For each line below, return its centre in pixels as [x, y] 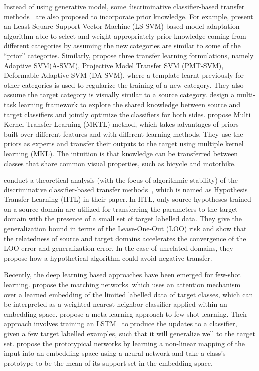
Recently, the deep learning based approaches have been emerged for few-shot [122, 275]
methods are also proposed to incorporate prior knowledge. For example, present [129, 16]
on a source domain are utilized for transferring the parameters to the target [121, 209]
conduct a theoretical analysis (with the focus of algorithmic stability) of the [121, 180]
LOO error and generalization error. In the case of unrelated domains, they [119, 248]
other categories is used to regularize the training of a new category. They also [124, 85]
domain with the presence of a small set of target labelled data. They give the [123, 219]
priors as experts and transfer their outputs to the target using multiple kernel [124, 143]
